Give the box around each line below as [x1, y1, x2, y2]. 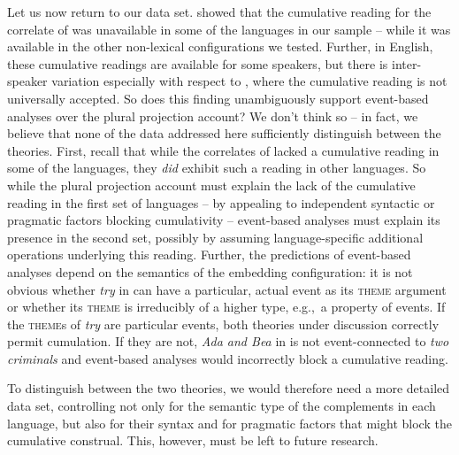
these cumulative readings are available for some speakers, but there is [7, 54, 388, 73]
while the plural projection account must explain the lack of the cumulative [7, 175, 416, 194]
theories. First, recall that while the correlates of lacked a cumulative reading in [7, 141, 440, 159]
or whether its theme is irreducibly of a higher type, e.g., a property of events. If [7, 297, 446, 316]
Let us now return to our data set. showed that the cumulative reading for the [7, 3, 432, 20]
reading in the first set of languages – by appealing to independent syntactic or [7, 193, 435, 212]
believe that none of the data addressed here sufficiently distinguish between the [7, 124, 441, 143]
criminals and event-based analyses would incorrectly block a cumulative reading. [7, 349, 448, 367]
